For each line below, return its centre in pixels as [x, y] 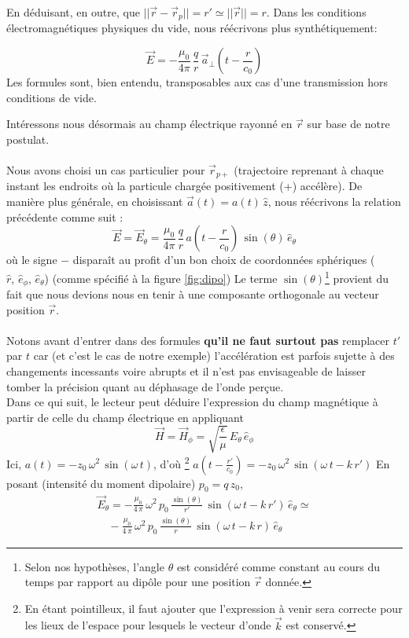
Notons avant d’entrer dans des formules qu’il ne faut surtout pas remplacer [198, 340]
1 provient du [357, 277]
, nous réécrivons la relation [334, 202]
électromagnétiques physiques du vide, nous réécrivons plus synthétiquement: [192, 28]
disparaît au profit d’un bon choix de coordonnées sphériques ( [224, 260]
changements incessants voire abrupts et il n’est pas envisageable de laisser [186, 370]
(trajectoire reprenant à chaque [309, 170]
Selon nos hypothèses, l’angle [94, 566]
